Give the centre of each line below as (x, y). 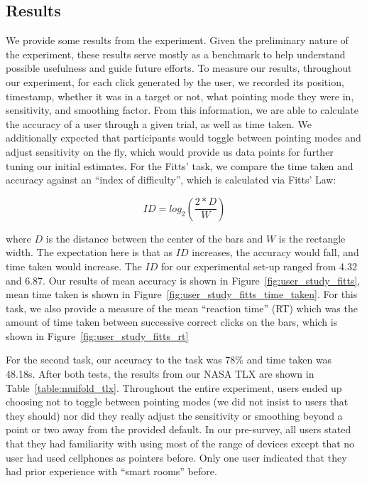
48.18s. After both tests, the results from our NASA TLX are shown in (160, 374)
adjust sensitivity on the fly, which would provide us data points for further (170, 151)
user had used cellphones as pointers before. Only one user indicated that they (176, 457)
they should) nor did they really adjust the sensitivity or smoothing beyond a (174, 415)
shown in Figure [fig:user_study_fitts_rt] (97, 335)
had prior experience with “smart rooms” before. (111, 471)
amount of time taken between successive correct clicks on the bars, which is (172, 322)
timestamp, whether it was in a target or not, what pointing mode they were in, (180, 96)
